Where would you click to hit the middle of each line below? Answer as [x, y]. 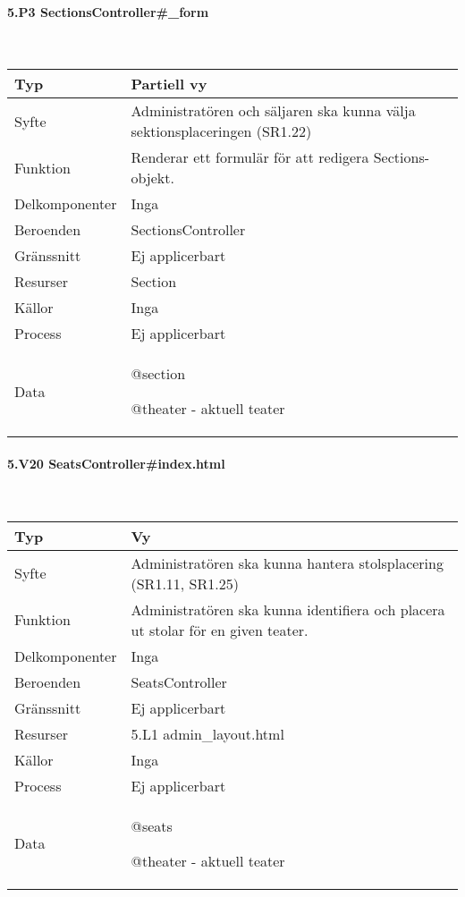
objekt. [152, 178]
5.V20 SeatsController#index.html [116, 463]
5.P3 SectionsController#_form [108, 11]
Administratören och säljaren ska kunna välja [273, 111]
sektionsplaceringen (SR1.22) [221, 131]
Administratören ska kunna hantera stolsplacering [287, 563]
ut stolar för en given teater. [220, 630]
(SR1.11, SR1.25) [185, 583]
